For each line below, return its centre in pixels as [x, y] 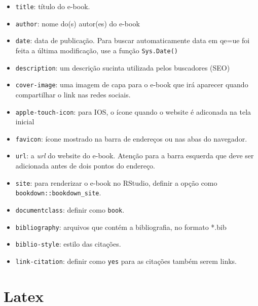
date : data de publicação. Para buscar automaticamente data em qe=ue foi [133, 40]
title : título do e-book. [53, 6]
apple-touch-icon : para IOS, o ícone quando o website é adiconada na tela [133, 111]
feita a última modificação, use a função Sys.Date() [97, 50]
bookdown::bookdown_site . [58, 193]
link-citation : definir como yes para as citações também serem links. [126, 261]
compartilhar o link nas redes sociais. [73, 94]
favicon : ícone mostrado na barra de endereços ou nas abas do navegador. [131, 138]
